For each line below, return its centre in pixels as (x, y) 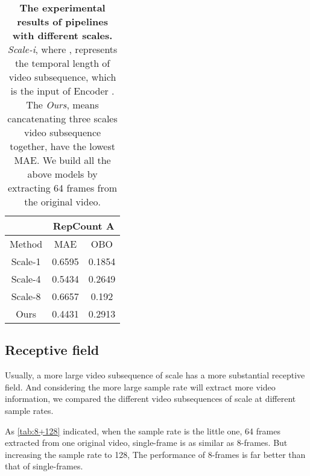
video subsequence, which (62, 77)
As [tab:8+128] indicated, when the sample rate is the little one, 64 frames (143, 431)
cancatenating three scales (62, 118)
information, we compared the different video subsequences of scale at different (150, 399)
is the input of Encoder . (62, 91)
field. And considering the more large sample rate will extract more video (140, 387)
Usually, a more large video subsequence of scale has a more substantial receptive (155, 375)
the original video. (62, 202)
